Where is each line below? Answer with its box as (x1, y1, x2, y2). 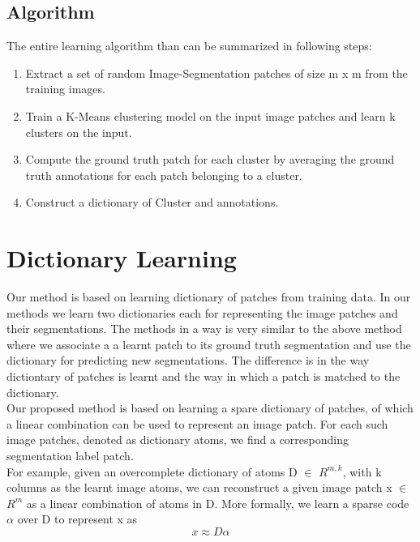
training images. (25, 80, 105, 97)
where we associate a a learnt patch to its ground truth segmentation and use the (6, 335, 411, 352)
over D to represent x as (17, 510, 138, 527)
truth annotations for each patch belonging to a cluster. (25, 166, 302, 183)
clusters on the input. (25, 123, 132, 140)
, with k (342, 463, 382, 480)
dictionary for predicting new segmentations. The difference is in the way (6, 352, 370, 369)
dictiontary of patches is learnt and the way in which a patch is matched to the (6, 368, 401, 385)
